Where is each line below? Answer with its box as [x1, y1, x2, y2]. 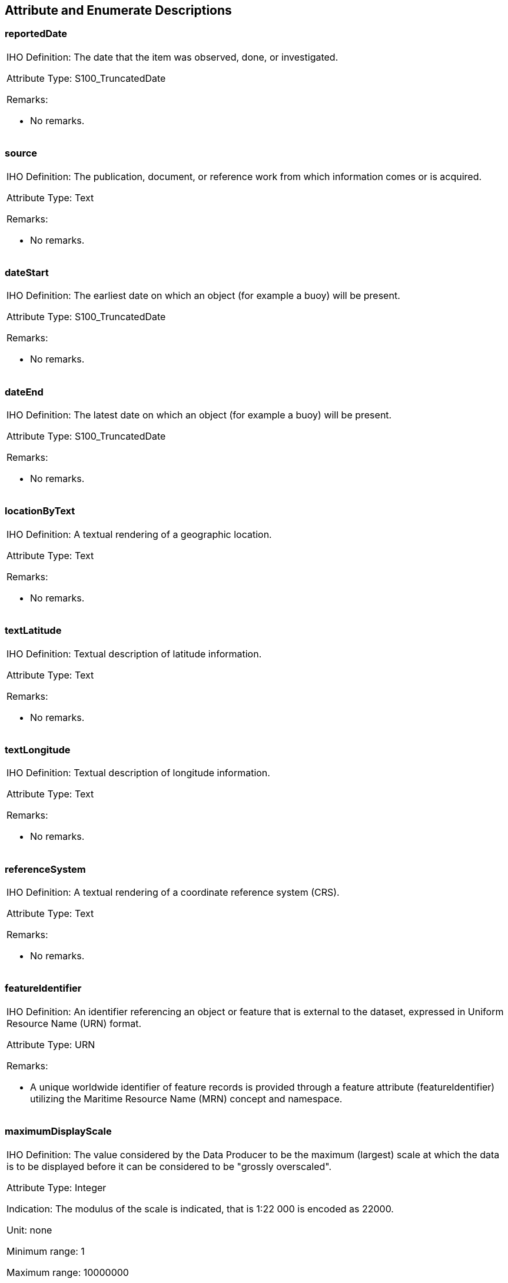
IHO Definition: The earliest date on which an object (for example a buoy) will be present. [6, 290, 400, 302]
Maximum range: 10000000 [6, 1266, 129, 1278]
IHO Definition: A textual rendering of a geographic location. [6, 528, 272, 540]
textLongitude [5, 743, 71, 756]
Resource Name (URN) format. [6, 1017, 142, 1029]
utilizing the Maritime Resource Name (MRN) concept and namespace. [30, 1092, 343, 1105]
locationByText [5, 505, 75, 517]
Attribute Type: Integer [6, 1181, 107, 1194]
